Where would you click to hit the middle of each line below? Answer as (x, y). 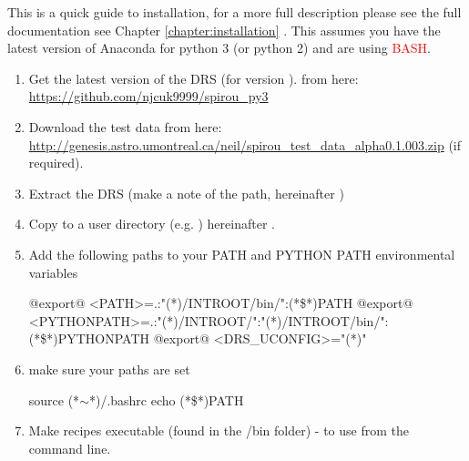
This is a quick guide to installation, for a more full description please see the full (234, 12)
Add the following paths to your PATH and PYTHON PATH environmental (242, 254)
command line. (70, 448)
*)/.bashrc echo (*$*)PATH (166, 400)
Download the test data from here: (125, 126)
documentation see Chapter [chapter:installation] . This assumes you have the (224, 30)
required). (56, 163)
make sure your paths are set (109, 369)
